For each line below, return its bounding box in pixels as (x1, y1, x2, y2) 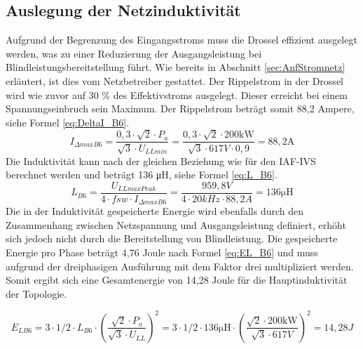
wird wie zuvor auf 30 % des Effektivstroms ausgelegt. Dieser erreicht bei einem (6, 87, 348, 102)
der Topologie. (6, 286, 67, 301)
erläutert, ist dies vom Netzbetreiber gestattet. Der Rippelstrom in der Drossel (6, 73, 343, 88)
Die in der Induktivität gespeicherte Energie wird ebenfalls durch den (6, 204, 304, 218)
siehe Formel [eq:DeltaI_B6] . (6, 114, 130, 129)
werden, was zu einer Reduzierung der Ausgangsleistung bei (6, 46, 262, 60)
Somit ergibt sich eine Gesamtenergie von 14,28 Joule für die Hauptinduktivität (6, 272, 348, 287)
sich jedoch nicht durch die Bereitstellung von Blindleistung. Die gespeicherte (6, 231, 338, 246)
